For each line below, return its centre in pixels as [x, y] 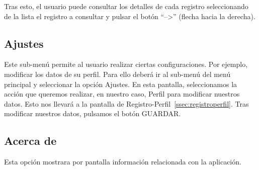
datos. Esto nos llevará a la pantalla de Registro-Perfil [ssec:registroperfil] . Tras [126, 103]
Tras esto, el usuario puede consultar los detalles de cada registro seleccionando [126, 6]
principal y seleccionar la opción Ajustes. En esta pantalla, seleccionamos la [121, 84]
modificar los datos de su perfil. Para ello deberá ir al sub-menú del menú [117, 74]
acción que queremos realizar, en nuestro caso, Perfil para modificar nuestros [122, 94]
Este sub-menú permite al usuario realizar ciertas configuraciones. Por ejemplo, [126, 64]
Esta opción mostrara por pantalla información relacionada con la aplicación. [123, 162]
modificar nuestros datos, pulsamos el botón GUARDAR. [93, 113]
